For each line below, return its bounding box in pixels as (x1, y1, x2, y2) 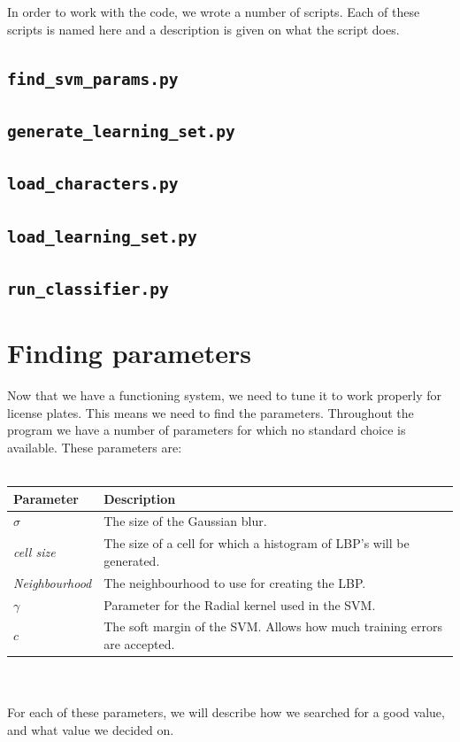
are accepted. (103, 634, 175, 653)
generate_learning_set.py (7, 121, 235, 141)
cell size (13, 543, 56, 561)
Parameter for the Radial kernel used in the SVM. (103, 595, 376, 614)
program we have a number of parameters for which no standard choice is (7, 421, 406, 439)
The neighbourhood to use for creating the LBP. (103, 573, 366, 591)
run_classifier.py (7, 280, 169, 299)
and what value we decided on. (7, 720, 174, 738)
